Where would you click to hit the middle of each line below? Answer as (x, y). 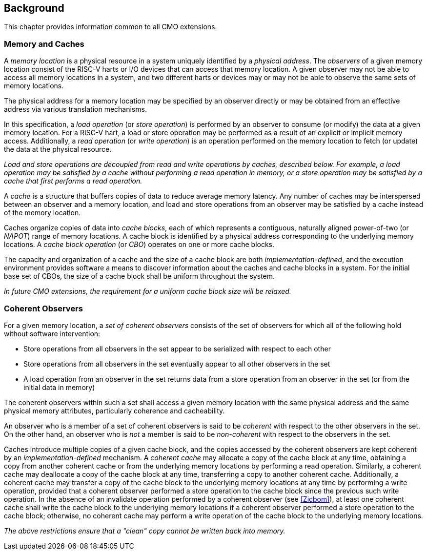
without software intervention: (52, 333)
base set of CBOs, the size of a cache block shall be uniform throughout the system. (139, 276)
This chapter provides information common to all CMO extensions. (111, 27)
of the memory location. (42, 213)
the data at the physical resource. (58, 149)
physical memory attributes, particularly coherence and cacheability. (114, 410)
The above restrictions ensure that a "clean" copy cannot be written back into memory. (145, 531)
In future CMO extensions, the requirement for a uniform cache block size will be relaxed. (148, 291)
